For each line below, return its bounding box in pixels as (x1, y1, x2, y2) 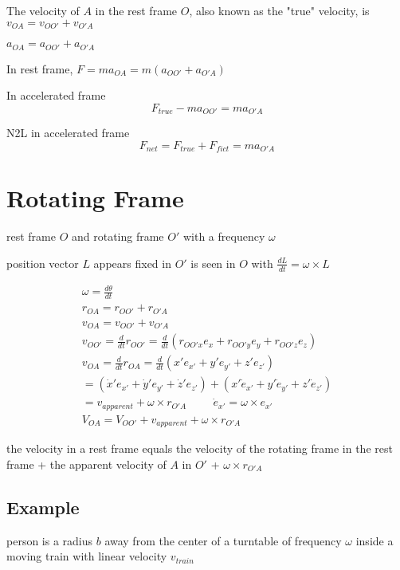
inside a (355, 532, 394, 548)
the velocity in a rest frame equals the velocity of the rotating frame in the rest (6, 440, 393, 457)
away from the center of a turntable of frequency (104, 532, 342, 548)
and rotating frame (71, 228, 164, 245)
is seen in (190, 254, 236, 271)
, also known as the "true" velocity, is (189, 2, 370, 18)
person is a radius (6, 532, 93, 548)
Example (6, 494, 80, 519)
